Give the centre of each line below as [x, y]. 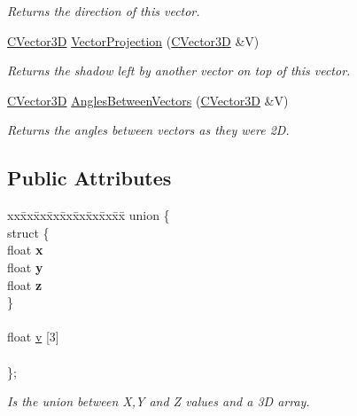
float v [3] [33, 337]
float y [25, 267]
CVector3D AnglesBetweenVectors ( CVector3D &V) [148, 100]
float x [25, 250]
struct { [28, 232]
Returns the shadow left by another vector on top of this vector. [179, 71]
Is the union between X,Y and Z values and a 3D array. [159, 401]
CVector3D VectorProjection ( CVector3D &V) [133, 40]
